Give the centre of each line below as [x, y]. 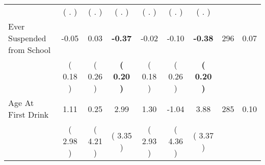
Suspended [27, 38]
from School [30, 50]
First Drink [29, 114]
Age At [21, 103]
